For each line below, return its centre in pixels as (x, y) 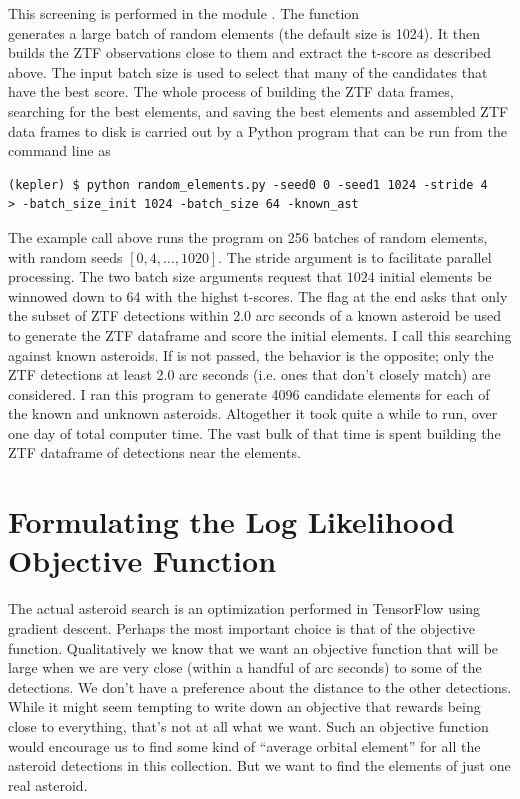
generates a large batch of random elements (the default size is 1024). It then (244, 32)
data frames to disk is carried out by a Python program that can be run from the (257, 130)
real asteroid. (48, 784)
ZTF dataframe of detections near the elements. (154, 452)
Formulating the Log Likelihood (231, 521)
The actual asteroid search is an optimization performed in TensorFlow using (244, 608)
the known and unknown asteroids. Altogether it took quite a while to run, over (253, 413)
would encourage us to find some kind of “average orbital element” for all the (244, 745)
